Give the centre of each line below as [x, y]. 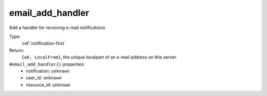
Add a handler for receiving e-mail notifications [57, 28]
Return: [17, 50]
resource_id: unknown [48, 85]
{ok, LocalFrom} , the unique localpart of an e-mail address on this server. [99, 57]
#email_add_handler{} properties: [47, 64]
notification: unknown [48, 71]
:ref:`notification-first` [44, 43]
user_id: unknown [44, 78]
